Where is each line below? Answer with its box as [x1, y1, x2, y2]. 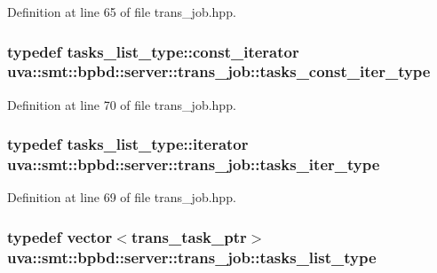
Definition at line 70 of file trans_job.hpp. [7, 95, 236, 113]
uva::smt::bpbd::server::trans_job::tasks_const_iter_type [7, 60, 431, 82]
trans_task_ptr [131, 225, 247, 247]
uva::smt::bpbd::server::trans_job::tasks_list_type [7, 246, 377, 268]
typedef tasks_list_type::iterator [7, 133, 249, 155]
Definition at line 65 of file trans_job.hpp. [7, 3, 236, 20]
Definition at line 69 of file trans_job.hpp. [7, 188, 236, 207]
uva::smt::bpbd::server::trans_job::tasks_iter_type [7, 153, 380, 175]
